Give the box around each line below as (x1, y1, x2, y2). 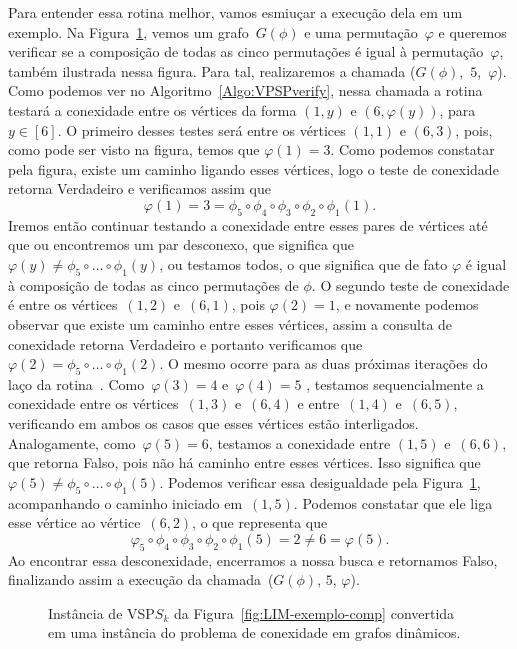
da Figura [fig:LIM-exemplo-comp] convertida (173, 602, 455, 623)
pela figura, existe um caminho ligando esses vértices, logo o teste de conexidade (8, 158, 499, 179)
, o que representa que (192, 512, 328, 533)
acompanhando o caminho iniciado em (8, 492, 243, 513)
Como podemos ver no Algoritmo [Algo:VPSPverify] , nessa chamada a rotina (8, 80, 483, 101)
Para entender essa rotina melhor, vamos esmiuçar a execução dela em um (8, 2, 463, 22)
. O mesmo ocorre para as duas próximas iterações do (159, 353, 488, 374)
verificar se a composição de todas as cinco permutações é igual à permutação (8, 41, 484, 62)
